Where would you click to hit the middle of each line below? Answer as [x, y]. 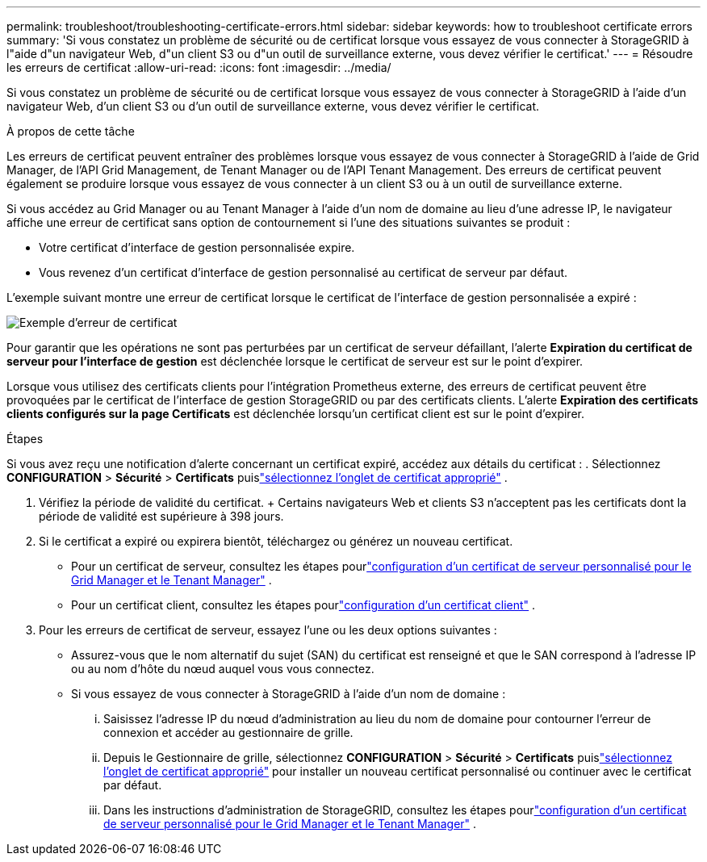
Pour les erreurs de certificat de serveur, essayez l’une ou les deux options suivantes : [268, 630]
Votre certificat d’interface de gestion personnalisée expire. [197, 247]
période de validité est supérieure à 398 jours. [161, 516]
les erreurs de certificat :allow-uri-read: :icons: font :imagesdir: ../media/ [199, 67]
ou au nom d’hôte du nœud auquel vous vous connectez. [223, 669]
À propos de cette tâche [71, 131]
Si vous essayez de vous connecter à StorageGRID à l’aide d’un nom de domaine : [289, 694]
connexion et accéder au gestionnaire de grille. [228, 732]
